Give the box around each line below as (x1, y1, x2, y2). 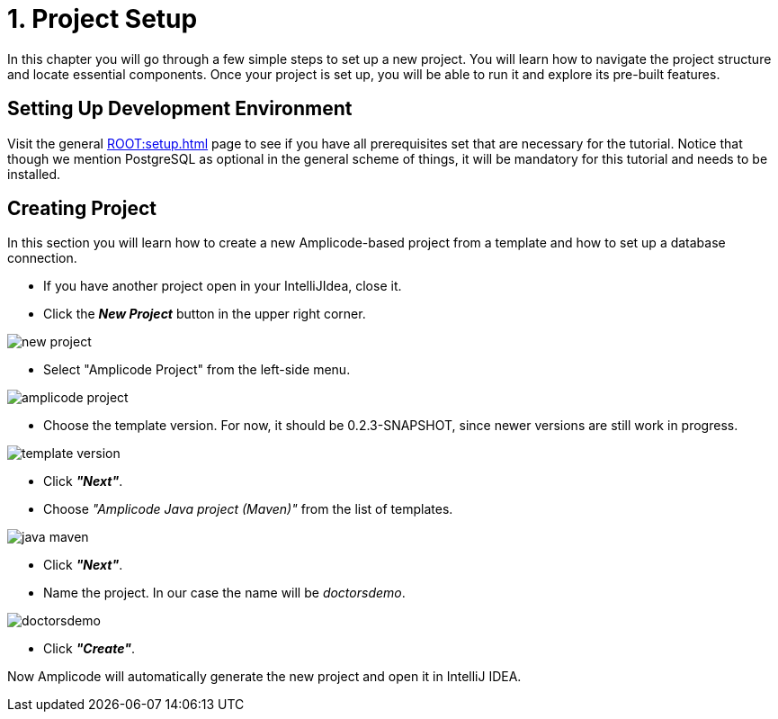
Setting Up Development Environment (7, 97, 353, 121)
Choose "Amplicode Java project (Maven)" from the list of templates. (43, 501, 453, 517)
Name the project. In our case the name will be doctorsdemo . (43, 585, 406, 601)
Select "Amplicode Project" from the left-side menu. (43, 362, 351, 378)
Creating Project (7, 197, 156, 220)
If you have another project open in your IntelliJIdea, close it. (43, 278, 402, 294)
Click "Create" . (43, 641, 135, 657)
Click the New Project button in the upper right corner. (43, 306, 366, 322)
